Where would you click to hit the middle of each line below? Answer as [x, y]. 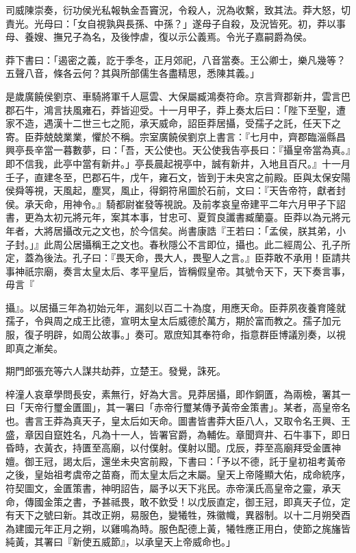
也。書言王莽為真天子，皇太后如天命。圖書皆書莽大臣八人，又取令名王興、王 [178, 421]
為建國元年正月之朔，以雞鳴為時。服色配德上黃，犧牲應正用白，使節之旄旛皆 [178, 528]
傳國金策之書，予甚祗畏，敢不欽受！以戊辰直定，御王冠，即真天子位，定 [187, 501]
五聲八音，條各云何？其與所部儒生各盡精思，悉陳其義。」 [132, 73]
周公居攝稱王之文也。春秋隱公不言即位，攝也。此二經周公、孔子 [197, 244]
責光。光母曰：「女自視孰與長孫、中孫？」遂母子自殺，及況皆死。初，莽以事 [176, 23]
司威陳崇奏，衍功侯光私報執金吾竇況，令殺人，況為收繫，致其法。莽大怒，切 [178, 10]
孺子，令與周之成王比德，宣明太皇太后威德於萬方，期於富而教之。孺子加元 [173, 321]
